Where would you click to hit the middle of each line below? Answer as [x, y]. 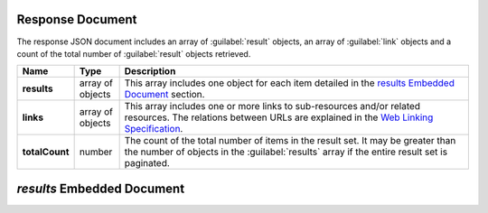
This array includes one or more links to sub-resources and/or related [272, 106]
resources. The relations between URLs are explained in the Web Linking [279, 117]
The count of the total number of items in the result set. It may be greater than [290, 141]
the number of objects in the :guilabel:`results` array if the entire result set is [286, 152]
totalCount [46, 152]
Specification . [154, 129]
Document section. [164, 95]
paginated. [147, 163]
